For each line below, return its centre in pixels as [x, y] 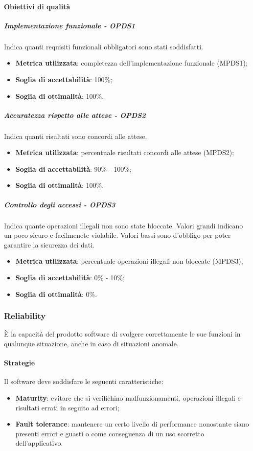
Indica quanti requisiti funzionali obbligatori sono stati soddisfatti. [103, 46]
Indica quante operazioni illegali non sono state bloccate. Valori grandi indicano [124, 225]
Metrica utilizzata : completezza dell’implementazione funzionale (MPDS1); [131, 63]
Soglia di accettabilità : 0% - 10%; [70, 277]
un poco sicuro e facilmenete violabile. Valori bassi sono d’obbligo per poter [117, 235]
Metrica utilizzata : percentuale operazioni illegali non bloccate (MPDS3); [129, 261]
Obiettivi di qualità [37, 6]
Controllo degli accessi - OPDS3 [60, 204]
